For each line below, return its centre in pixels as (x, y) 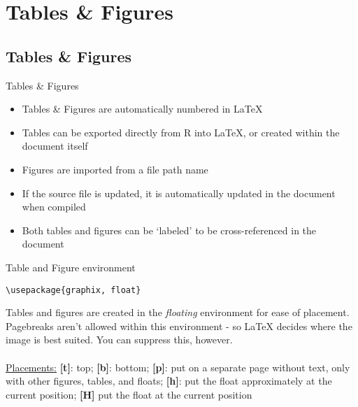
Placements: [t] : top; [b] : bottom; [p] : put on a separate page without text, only (178, 367)
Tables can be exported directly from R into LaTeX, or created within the (181, 132)
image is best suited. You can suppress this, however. (119, 340)
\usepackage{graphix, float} (73, 290)
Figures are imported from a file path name (115, 169)
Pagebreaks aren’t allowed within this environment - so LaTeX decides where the (179, 326)
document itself (55, 146)
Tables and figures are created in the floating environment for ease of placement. (178, 312)
